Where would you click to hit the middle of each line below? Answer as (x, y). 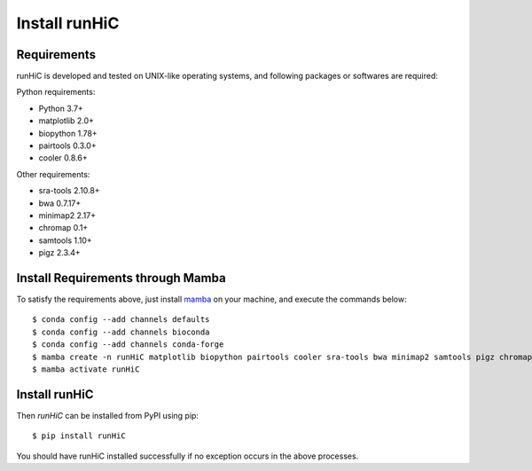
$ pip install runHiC (79, 436)
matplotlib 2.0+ (66, 121)
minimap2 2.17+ (67, 215)
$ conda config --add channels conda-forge (128, 345)
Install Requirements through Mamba (121, 278)
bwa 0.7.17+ (60, 203)
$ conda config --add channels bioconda (121, 332)
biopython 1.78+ (68, 133)
